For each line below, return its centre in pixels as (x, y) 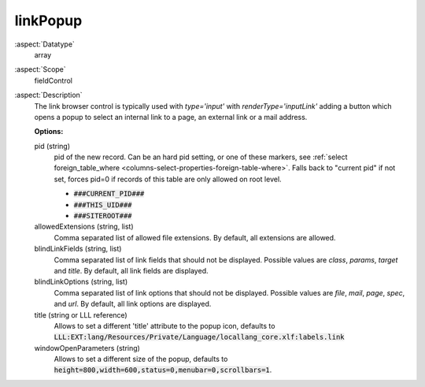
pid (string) (52, 146)
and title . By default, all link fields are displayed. (131, 270)
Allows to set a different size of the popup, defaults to (141, 359)
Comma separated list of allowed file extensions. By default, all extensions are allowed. (195, 237)
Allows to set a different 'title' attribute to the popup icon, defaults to (164, 326)
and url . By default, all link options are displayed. (133, 304)
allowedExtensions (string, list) (84, 227)
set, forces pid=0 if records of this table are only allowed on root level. (168, 179)
